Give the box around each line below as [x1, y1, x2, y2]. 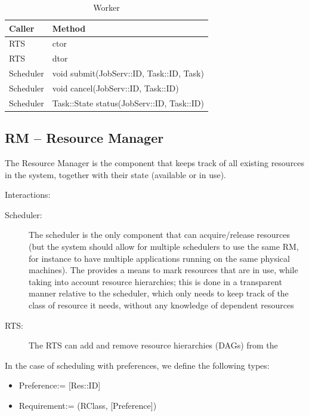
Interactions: [5, 188, 51, 201]
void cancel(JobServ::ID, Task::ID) [52, 81, 179, 94]
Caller [9, 22, 35, 34]
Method [52, 22, 86, 34]
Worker [93, 1, 120, 13]
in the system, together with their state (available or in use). [5, 168, 227, 181]
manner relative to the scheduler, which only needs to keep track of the [29, 287, 289, 299]
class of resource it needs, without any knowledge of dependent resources [29, 299, 294, 311]
